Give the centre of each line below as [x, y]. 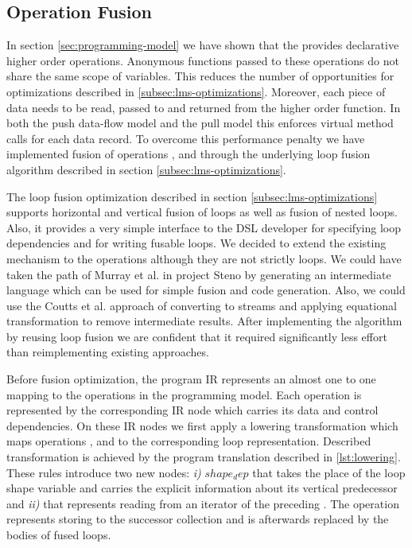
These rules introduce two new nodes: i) [104, 472]
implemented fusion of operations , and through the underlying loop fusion [189, 154]
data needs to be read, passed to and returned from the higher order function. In [204, 107]
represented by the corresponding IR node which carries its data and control [192, 410]
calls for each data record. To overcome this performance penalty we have [186, 138]
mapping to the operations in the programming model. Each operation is [184, 394]
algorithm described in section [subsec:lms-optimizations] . [146, 169]
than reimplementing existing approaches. [108, 352]
